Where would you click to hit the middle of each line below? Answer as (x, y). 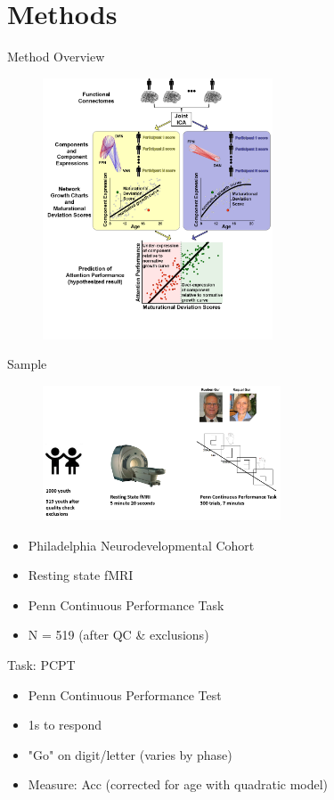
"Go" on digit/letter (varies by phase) (130, 754)
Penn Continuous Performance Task (126, 604)
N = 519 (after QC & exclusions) (118, 635)
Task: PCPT (41, 664)
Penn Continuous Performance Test (125, 694)
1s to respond (65, 725)
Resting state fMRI (81, 575)
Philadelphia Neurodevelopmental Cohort (141, 545)
